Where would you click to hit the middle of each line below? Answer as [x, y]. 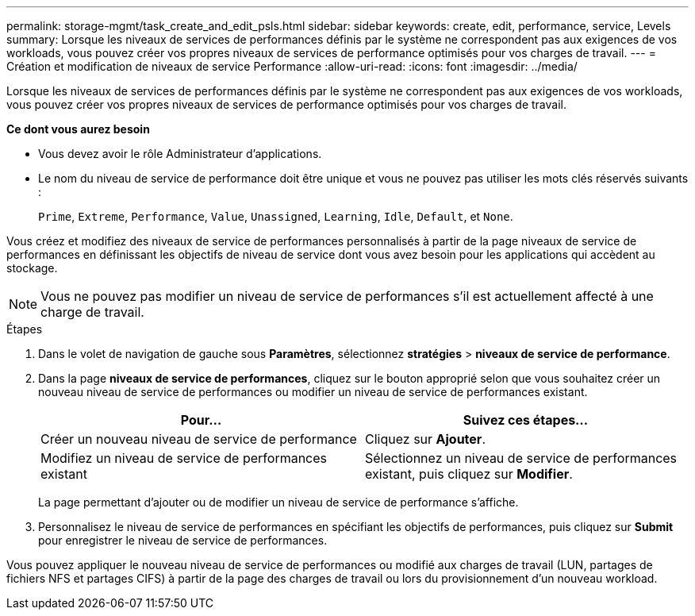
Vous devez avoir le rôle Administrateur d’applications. [180, 154]
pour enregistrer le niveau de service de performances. [183, 540]
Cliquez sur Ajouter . [425, 439]
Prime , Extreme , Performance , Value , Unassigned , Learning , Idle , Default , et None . [276, 216]
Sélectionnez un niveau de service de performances [521, 458]
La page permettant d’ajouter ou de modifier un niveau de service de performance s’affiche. [278, 502]
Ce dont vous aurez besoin [78, 129]
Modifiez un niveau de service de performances [184, 458]
